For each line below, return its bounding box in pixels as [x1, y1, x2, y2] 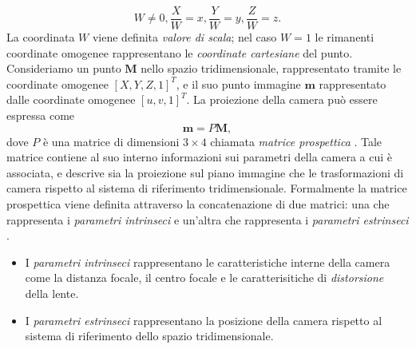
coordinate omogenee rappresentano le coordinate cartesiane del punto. [6, 44, 353, 61]
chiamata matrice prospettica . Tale [210, 133, 382, 149]
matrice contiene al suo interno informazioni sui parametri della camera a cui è [6, 149, 392, 165]
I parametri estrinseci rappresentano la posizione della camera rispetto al [25, 311, 382, 328]
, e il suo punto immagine [176, 75, 301, 92]
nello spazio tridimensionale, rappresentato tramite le [141, 60, 402, 77]
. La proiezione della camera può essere [186, 91, 378, 108]
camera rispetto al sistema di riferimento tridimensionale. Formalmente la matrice [6, 180, 407, 196]
